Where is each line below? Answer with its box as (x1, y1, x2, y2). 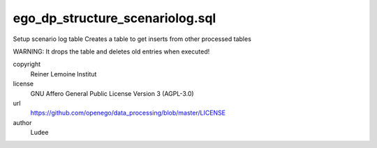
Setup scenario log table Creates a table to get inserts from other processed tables (13, 35, 251, 43)
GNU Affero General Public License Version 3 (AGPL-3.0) (30, 89, 195, 97)
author (13, 118, 32, 126)
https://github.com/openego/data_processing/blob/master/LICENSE (30, 108, 226, 117)
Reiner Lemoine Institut (30, 69, 97, 78)
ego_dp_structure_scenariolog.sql (13, 10, 216, 26)
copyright (13, 60, 41, 69)
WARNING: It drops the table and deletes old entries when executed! (13, 47, 210, 56)
